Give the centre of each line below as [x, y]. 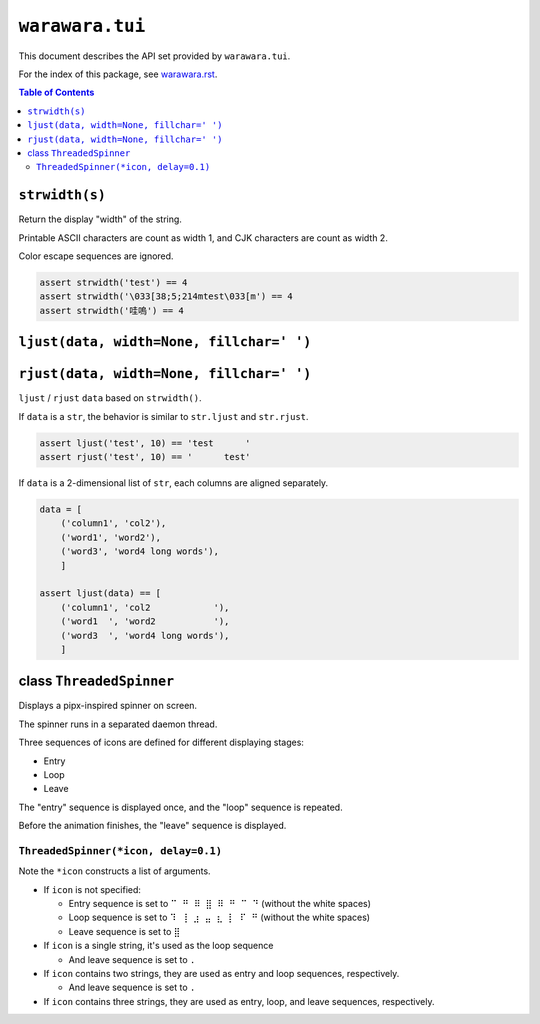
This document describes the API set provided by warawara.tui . [154, 56]
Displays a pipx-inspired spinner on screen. [108, 706]
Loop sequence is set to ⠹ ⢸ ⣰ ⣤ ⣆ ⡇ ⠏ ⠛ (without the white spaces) [219, 917]
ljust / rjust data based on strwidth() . [110, 398]
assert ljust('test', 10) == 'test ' [145, 443]
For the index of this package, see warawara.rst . [118, 74]
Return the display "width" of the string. [100, 219]
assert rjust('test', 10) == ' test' [145, 457]
